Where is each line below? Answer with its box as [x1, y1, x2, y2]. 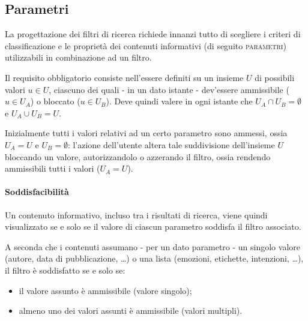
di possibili [255, 71, 295, 83]
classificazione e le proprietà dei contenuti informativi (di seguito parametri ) [5, 39, 286, 52]
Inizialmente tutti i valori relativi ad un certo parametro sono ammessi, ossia [5, 127, 288, 139]
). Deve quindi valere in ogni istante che [106, 95, 253, 107]
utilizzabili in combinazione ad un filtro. [5, 51, 152, 64]
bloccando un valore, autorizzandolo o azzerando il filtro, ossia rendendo [5, 150, 271, 163]
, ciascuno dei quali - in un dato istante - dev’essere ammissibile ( [49, 83, 289, 95]
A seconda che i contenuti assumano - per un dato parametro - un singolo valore [5, 240, 300, 253]
